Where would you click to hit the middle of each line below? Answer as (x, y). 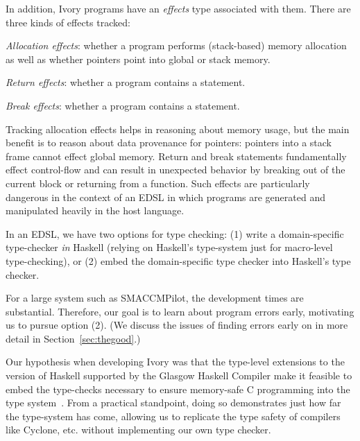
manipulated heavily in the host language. (95, 210)
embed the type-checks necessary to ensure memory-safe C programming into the (178, 389)
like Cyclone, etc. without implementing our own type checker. (138, 430)
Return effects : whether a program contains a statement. (126, 82)
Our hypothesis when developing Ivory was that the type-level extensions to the (175, 362)
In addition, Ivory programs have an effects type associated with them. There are (178, 8)
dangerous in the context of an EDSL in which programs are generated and (166, 197)
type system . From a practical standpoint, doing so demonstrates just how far (173, 403)
